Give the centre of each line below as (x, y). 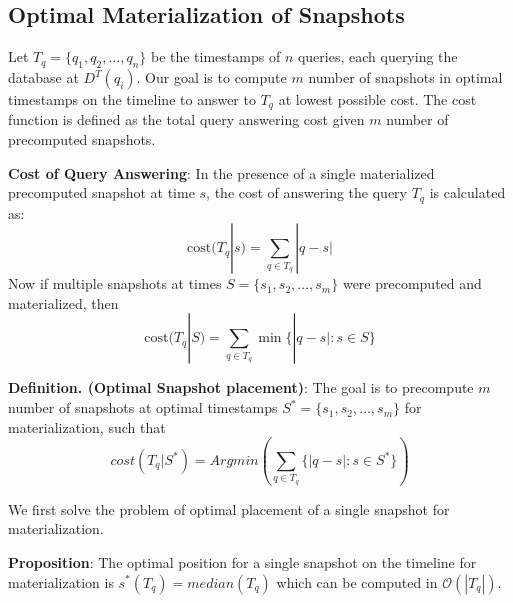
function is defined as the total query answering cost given (186, 119)
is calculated (467, 192)
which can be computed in (357, 581)
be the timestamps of (215, 56)
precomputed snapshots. (82, 139)
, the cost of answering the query (306, 192)
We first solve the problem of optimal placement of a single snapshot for (229, 508)
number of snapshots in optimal (405, 77)
